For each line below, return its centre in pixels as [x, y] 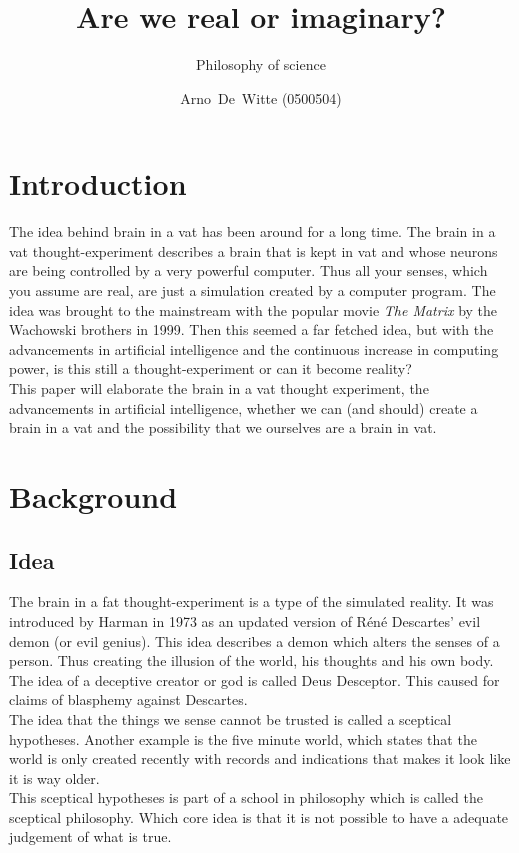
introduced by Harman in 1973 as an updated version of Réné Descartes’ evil [245, 620]
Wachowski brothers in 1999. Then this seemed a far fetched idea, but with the [251, 329]
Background [93, 495]
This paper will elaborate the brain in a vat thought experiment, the [219, 388]
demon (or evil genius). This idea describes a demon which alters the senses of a [254, 640]
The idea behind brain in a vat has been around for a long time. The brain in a [252, 231]
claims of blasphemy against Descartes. [128, 699]
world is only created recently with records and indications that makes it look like [260, 758]
